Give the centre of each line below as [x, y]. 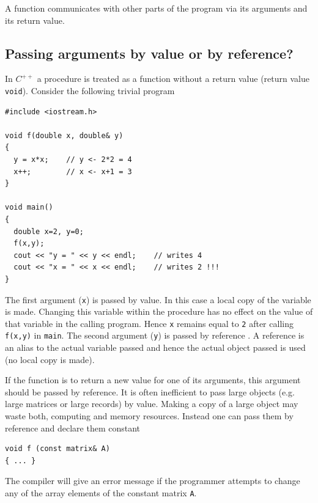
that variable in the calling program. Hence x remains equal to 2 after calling [149, 323]
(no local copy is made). [50, 359]
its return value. [35, 20]
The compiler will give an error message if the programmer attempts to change [153, 481]
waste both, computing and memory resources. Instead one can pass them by [149, 416]
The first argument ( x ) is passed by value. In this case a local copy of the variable [158, 299]
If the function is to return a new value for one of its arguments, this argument [153, 380]
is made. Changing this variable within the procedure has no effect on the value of [159, 311]
